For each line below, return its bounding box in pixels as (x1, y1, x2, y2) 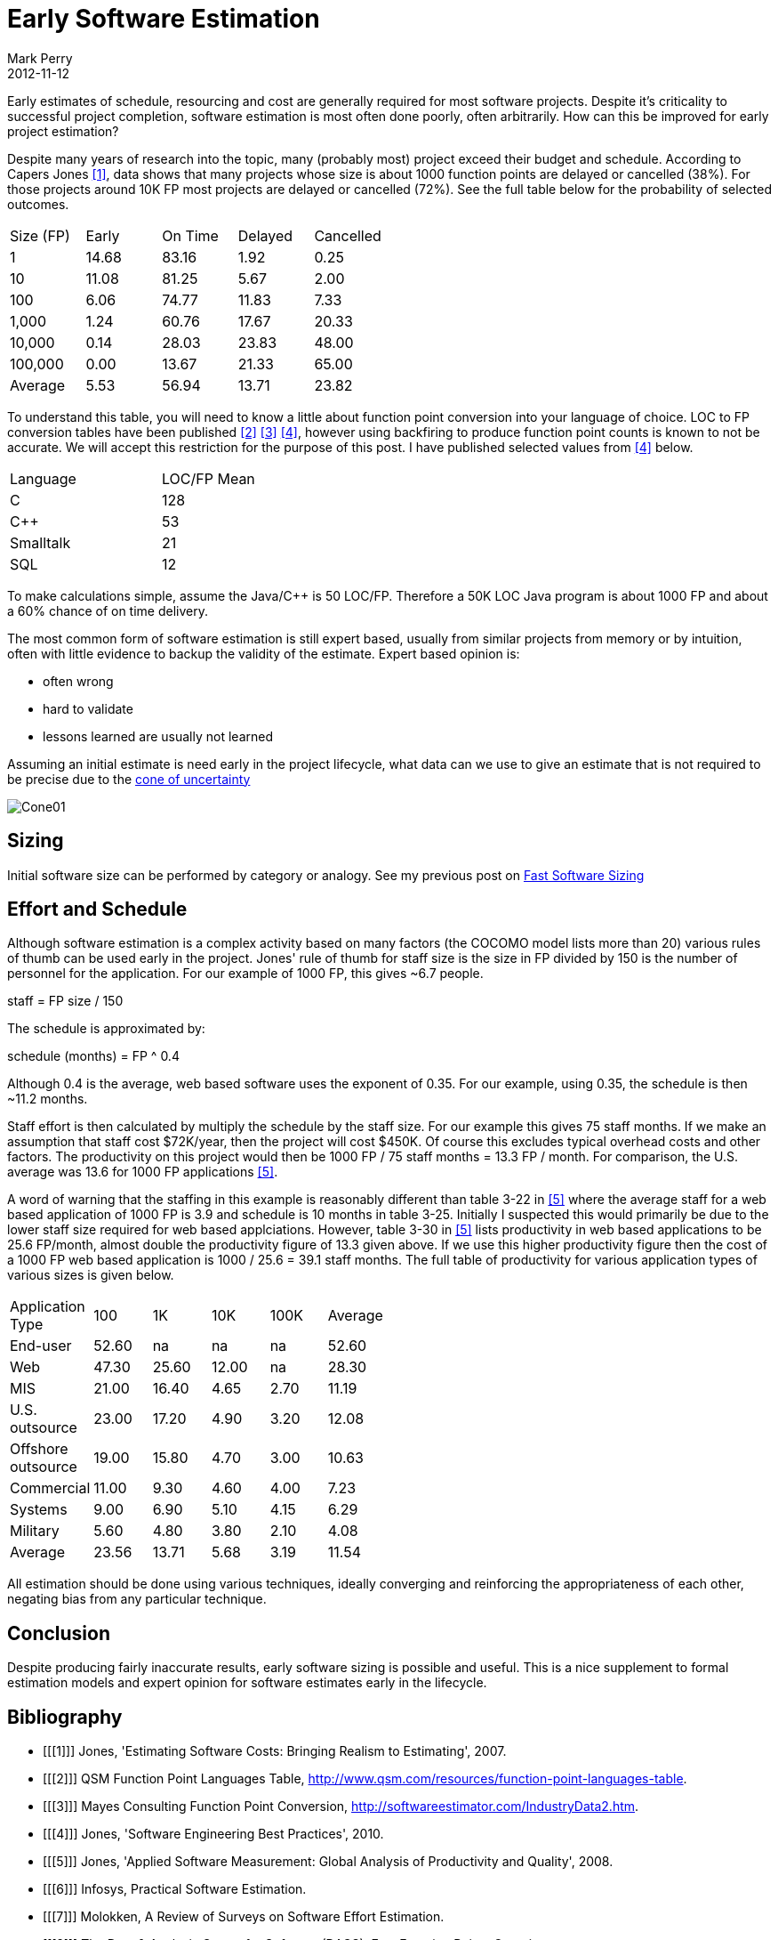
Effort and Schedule (7, 898, 188, 921)
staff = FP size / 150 (7, 993, 124, 1009)
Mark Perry (7, 50, 73, 66)
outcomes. (7, 196, 69, 212)
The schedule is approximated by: (7, 1021, 205, 1037)
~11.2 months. (7, 1091, 88, 1107)
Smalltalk (10, 533, 71, 552)
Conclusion (7, 1621, 111, 1645)
